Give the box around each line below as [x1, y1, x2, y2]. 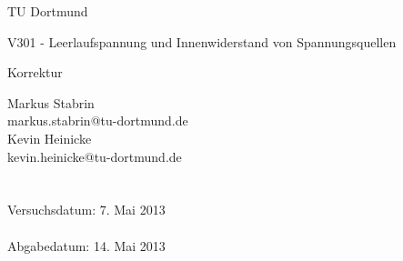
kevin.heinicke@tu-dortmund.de [7, 146, 182, 166]
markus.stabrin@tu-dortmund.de [7, 111, 188, 130]
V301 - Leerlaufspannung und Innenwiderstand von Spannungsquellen [7, 32, 397, 51]
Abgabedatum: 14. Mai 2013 [7, 236, 166, 255]
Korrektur [7, 63, 63, 82]
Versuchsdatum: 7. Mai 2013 [7, 200, 166, 219]
